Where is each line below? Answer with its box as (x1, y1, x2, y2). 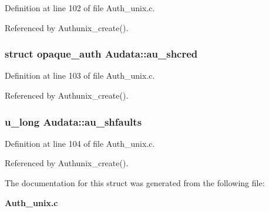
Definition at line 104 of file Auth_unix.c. (5, 137, 155, 149)
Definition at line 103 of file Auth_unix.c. (5, 69, 155, 82)
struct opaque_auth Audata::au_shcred (5, 46, 198, 61)
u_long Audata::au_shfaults (5, 114, 142, 129)
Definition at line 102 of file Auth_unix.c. (5, 2, 155, 14)
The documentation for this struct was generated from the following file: (5, 177, 265, 189)
